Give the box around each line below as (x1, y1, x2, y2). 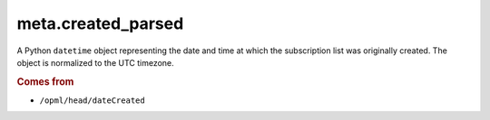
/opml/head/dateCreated (39, 95, 145, 106)
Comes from (16, 75, 74, 88)
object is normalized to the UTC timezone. (16, 57, 174, 68)
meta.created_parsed (16, 14, 184, 33)
